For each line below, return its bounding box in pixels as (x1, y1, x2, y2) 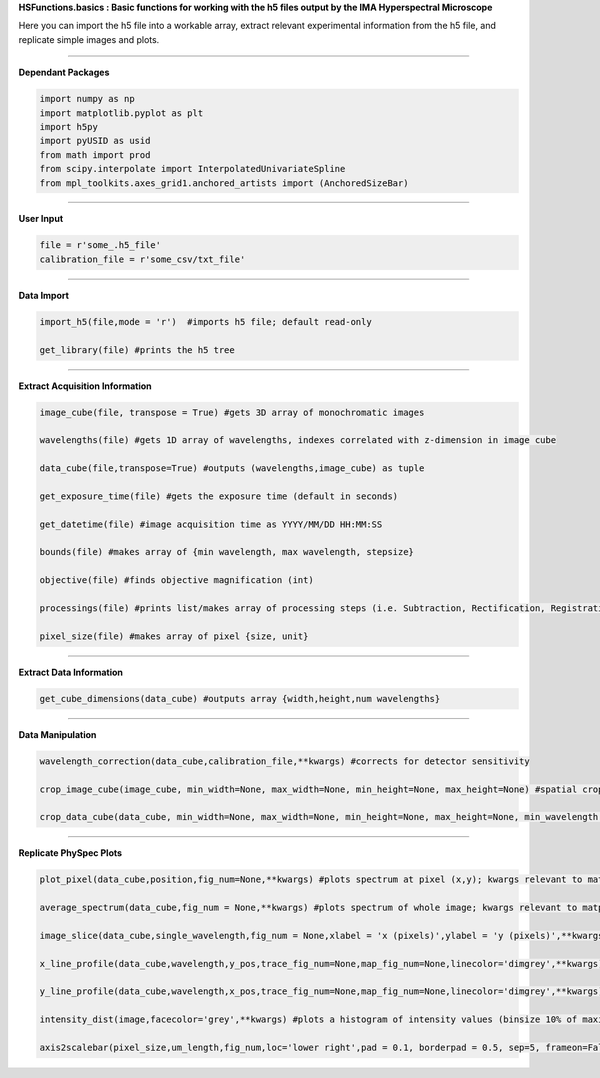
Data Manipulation (18, 728, 97, 740)
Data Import (18, 289, 70, 301)
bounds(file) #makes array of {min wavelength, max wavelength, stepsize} (39, 546, 415, 558)
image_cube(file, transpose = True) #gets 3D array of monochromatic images (39, 406, 425, 418)
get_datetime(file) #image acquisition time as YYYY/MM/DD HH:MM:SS (39, 518, 383, 530)
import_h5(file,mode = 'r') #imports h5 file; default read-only (39, 316, 372, 327)
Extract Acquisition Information (18, 380, 152, 392)
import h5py (39, 121, 99, 132)
